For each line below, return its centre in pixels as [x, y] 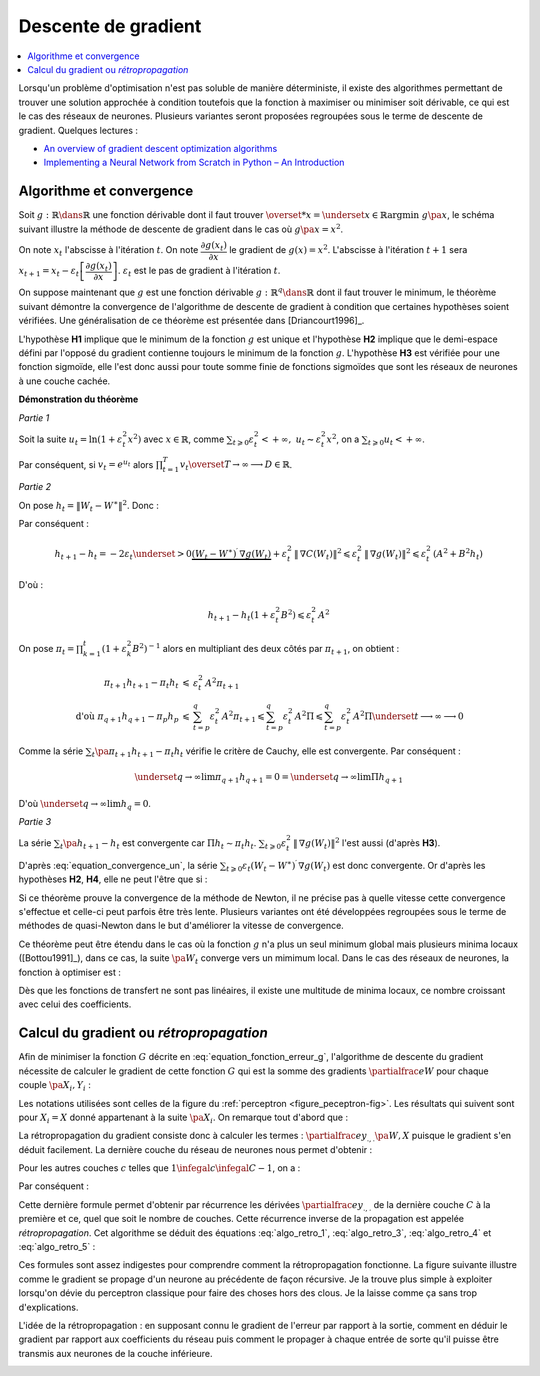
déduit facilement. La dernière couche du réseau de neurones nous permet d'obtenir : [195, 1149]
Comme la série [51, 751]
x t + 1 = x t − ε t [49, 272]
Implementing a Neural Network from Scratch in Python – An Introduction [194, 162]
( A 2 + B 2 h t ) [458, 554]
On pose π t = [46, 649]
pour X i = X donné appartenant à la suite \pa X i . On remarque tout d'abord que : [183, 1118]
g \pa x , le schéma [458, 215]
